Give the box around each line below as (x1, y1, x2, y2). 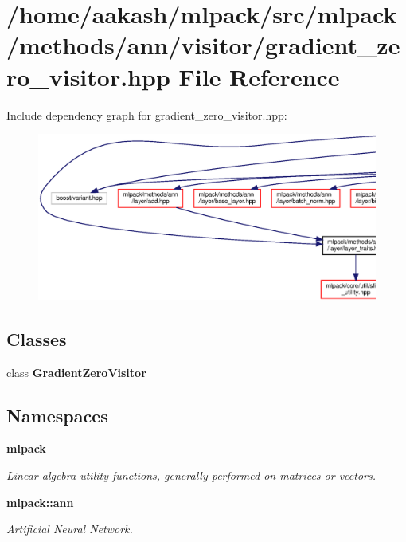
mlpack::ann (6, 493, 74, 510)
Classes (6, 326, 67, 351)
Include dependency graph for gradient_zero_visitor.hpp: (6, 106, 287, 123)
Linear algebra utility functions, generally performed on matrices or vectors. (6, 466, 377, 483)
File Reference (178, 60, 340, 92)
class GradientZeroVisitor (6, 363, 146, 380)
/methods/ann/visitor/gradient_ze (6, 29, 400, 61)
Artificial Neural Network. (6, 520, 133, 537)
